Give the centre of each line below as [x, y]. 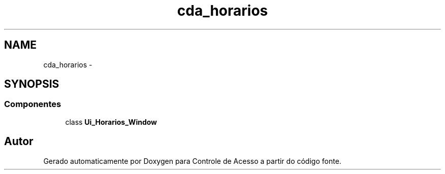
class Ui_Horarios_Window [111, 122]
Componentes [33, 104]
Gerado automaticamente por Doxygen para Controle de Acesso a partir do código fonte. [192, 161]
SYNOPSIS [32, 84]
